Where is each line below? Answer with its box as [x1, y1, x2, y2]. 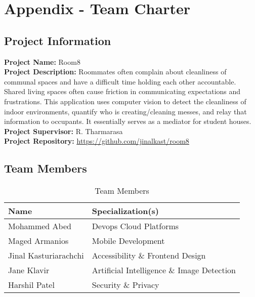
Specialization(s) [92, 205, 159, 217]
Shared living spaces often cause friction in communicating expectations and [4, 86, 241, 97]
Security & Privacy [92, 279, 159, 291]
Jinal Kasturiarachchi [8, 249, 84, 262]
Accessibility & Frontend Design [92, 249, 206, 262]
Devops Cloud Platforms [92, 220, 179, 232]
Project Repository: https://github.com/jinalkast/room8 [4, 136, 189, 146]
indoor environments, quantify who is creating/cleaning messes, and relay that [4, 106, 247, 116]
